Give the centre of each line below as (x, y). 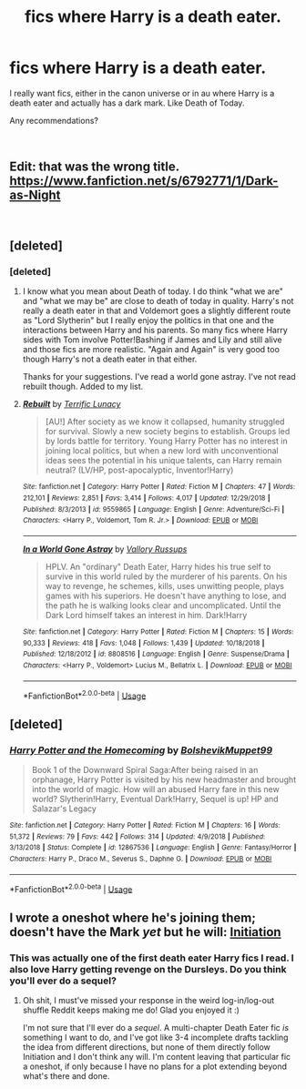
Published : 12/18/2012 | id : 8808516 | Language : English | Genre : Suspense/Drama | (156, 654)
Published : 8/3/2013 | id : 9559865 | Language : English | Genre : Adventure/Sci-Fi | (153, 509)
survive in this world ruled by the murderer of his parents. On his (166, 576)
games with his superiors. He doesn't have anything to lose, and (166, 596)
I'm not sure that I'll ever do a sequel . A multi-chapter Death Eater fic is (156, 1028)
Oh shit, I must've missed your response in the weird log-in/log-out (148, 1000)
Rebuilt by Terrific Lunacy (71, 404)
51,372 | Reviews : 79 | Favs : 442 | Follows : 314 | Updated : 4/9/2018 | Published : (138, 836)
